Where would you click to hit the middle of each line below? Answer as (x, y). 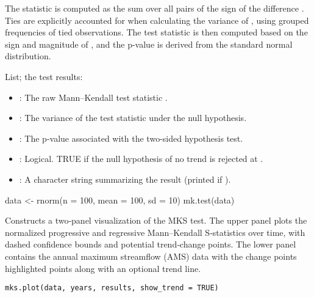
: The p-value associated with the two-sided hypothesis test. (131, 138)
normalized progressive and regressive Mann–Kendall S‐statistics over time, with (155, 232)
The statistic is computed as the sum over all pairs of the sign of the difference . (155, 8)
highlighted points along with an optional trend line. (103, 268)
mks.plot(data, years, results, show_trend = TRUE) (112, 288)
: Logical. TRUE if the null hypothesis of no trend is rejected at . (141, 159)
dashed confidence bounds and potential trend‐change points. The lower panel (151, 244)
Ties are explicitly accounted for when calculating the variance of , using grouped (157, 20)
